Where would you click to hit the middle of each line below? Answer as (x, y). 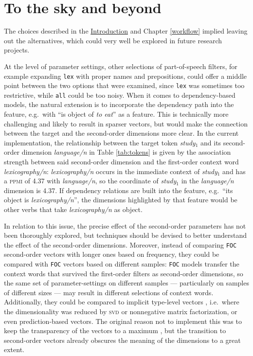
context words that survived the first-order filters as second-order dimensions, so (124, 273)
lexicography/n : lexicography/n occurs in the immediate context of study (111, 171)
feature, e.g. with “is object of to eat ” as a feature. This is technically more (116, 114)
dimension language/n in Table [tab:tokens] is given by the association (126, 152)
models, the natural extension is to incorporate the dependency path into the (119, 104)
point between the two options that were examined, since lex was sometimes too (124, 85)
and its (211, 142)
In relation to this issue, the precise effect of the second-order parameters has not (125, 225)
